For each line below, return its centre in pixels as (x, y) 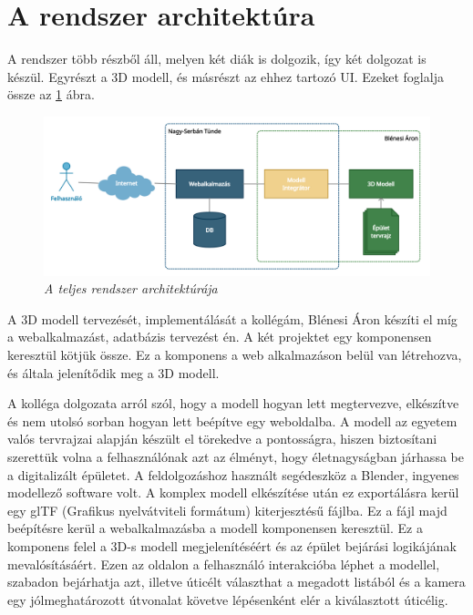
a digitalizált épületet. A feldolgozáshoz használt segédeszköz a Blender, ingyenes (233, 474)
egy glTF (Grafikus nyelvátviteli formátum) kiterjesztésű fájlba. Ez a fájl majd (227, 510)
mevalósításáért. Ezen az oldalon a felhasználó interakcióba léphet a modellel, (224, 564)
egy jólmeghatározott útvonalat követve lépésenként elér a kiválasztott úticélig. (228, 599)
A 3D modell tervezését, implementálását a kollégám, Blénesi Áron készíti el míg (232, 318)
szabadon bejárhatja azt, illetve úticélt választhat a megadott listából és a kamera (236, 582)
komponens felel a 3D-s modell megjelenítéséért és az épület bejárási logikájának (232, 545)
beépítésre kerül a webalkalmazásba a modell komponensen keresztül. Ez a (215, 528)
